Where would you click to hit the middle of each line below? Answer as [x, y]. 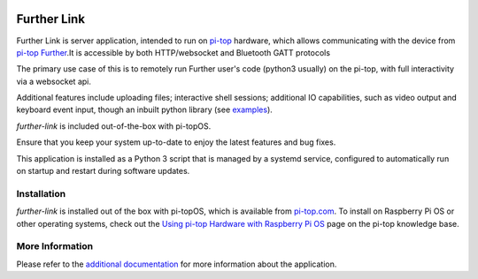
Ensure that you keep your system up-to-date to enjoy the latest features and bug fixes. [176, 142]
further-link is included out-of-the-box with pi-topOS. [114, 126]
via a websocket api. [54, 81]
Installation [41, 193]
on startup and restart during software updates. [103, 171]
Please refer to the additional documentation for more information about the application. [177, 264]
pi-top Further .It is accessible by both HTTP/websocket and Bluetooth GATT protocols [173, 52]
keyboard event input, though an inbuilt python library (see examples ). [145, 109]
